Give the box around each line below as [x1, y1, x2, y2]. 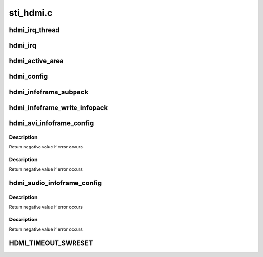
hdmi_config [9, 73, 48, 81]
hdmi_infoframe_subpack [9, 88, 89, 96]
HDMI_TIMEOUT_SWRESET [9, 239, 93, 247]
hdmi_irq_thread [9, 26, 60, 34]
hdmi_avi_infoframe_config [9, 119, 94, 128]
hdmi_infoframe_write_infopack [9, 104, 108, 112]
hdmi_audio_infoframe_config [9, 179, 102, 187]
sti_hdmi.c [9, 7, 53, 18]
